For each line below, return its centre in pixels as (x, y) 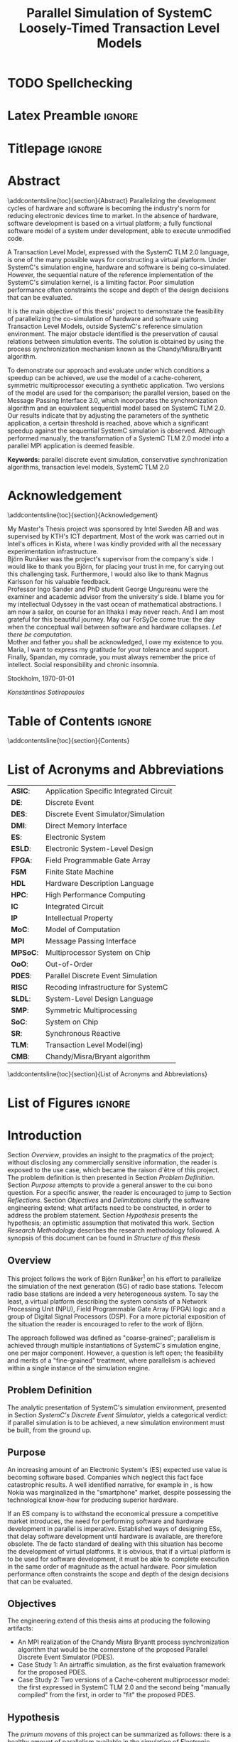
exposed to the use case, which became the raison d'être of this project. (114, 1170)
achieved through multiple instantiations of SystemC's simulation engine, (114, 1345)
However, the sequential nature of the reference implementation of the (110, 274)
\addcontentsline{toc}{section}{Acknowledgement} (83, 515)
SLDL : (21, 999)
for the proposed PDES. (52, 1672)
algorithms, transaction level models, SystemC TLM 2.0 (88, 467)
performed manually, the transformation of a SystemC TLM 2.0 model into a (118, 438)
